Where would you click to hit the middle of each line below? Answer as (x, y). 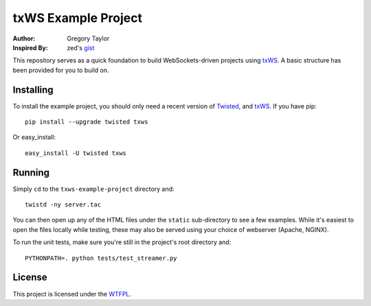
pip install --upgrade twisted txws (87, 122)
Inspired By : (30, 47)
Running (31, 173)
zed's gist (81, 47)
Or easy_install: (34, 137)
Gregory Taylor (88, 38)
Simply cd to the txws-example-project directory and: (93, 189)
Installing (33, 90)
